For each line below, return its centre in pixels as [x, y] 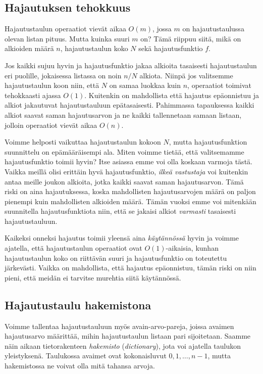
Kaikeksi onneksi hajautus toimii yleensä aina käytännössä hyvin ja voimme [122, 238]
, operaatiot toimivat [219, 85]
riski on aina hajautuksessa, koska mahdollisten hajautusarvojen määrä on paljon [130, 191]
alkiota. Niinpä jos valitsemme [186, 75]
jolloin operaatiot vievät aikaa [51, 125]
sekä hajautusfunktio [171, 48]
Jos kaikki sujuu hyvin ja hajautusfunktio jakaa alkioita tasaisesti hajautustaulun [131, 65]
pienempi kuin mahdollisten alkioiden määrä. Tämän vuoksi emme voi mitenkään [130, 201]
